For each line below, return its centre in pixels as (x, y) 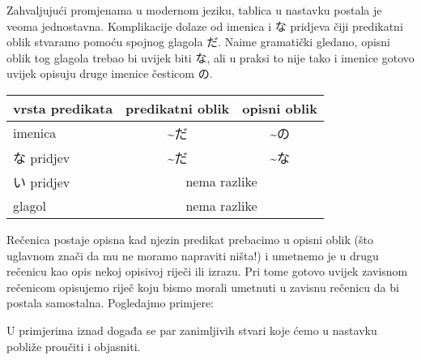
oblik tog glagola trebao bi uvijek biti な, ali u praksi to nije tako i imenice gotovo (210, 57)
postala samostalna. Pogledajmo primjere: (111, 303)
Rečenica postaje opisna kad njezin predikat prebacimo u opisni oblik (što (190, 239)
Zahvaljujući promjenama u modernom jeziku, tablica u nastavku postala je (194, 10)
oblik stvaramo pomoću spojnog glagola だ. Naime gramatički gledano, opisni (198, 42)
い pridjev (42, 182)
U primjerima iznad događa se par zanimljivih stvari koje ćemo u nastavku (192, 330)
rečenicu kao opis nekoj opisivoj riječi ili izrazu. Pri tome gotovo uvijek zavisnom (207, 271)
